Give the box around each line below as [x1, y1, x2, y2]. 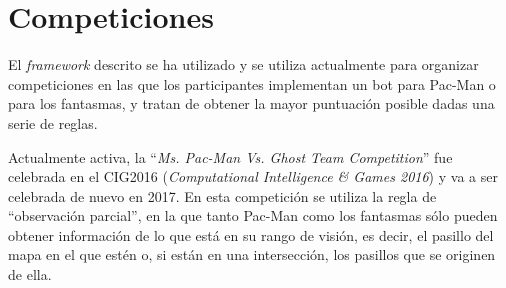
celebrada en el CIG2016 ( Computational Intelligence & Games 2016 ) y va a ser [8, 166, 498, 187]
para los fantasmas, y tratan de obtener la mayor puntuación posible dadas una [8, 93, 495, 114]
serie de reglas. [8, 112, 98, 133]
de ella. [8, 264, 52, 285]
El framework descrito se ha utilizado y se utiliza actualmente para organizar [8, 54, 479, 75]
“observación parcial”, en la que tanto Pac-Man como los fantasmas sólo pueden [8, 205, 498, 226]
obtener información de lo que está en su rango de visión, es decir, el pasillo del [8, 224, 494, 245]
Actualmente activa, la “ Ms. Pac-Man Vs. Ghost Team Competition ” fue [8, 146, 453, 167]
